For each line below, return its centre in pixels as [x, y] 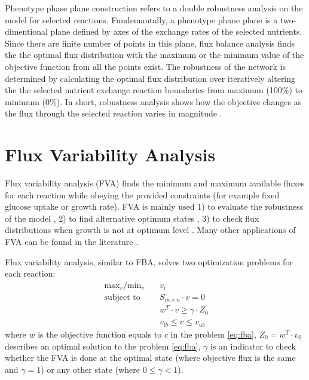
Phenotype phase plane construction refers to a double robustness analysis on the [154, 8]
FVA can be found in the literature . [72, 242]
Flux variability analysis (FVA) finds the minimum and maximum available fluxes [155, 183]
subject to [122, 297]
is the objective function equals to [100, 334]
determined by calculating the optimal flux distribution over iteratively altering [150, 78]
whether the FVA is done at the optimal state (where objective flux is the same [150, 358]
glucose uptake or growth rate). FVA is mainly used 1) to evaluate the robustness [154, 206]
